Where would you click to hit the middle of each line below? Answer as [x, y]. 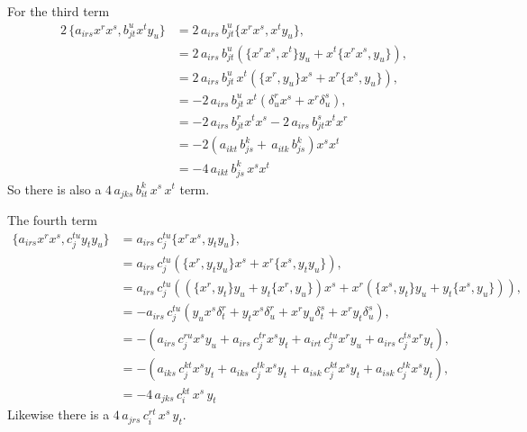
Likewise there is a [59, 414]
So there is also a [55, 189]
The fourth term [53, 220]
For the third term [59, 11]
